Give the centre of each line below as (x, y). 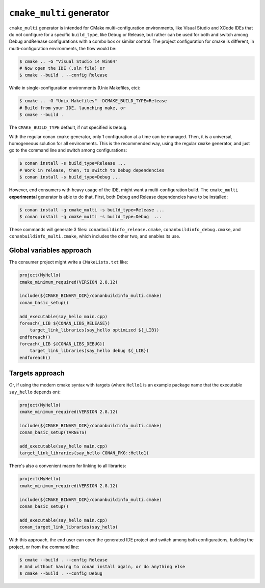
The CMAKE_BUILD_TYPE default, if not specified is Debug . (68, 127)
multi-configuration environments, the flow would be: (63, 48)
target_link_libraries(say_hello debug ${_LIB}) (89, 351)
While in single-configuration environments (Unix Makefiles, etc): (75, 88)
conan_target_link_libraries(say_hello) (68, 527)
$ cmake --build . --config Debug (61, 573)
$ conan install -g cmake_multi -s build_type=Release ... (92, 210)
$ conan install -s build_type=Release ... (73, 163)
